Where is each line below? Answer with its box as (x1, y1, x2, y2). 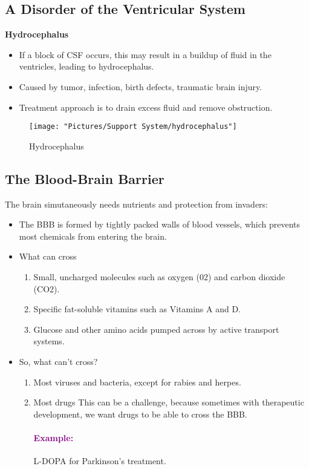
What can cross (19, 250, 77, 263)
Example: (33, 431, 74, 444)
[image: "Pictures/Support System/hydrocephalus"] (29, 122, 237, 131)
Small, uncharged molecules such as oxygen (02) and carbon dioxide (33, 271, 285, 283)
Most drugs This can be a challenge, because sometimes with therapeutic (33, 396, 304, 408)
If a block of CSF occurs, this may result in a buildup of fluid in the (19, 48, 272, 61)
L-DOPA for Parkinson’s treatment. (33, 454, 166, 467)
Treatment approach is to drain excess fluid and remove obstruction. (19, 100, 273, 113)
